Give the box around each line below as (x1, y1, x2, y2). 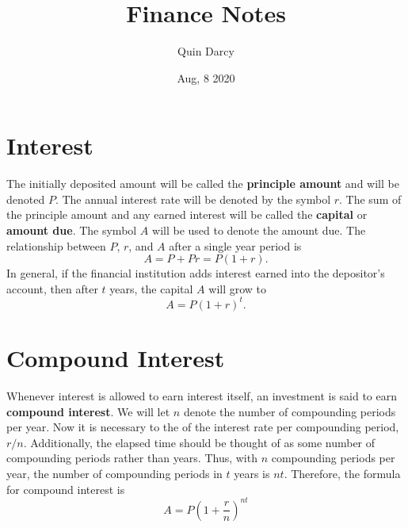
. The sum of (339, 190, 402, 207)
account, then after (6, 280, 98, 297)
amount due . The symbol (6, 222, 137, 239)
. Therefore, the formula (284, 465, 401, 481)
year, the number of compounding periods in (6, 465, 223, 481)
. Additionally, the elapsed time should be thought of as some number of (23, 434, 376, 450)
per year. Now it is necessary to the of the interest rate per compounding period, (6, 419, 399, 435)
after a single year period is (169, 237, 302, 254)
